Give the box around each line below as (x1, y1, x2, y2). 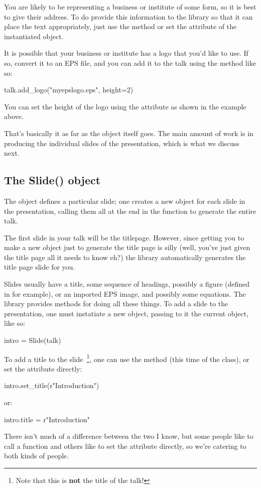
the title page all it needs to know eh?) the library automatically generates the (4, 252, 246, 262)
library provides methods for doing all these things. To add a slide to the (4, 298, 228, 309)
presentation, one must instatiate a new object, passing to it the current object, (4, 308, 248, 318)
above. (4, 111, 24, 121)
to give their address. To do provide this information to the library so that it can (4, 11, 253, 22)
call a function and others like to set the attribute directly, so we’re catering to (4, 440, 246, 451)
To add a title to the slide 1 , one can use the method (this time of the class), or (4, 352, 249, 364)
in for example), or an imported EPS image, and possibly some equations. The (4, 288, 246, 299)
